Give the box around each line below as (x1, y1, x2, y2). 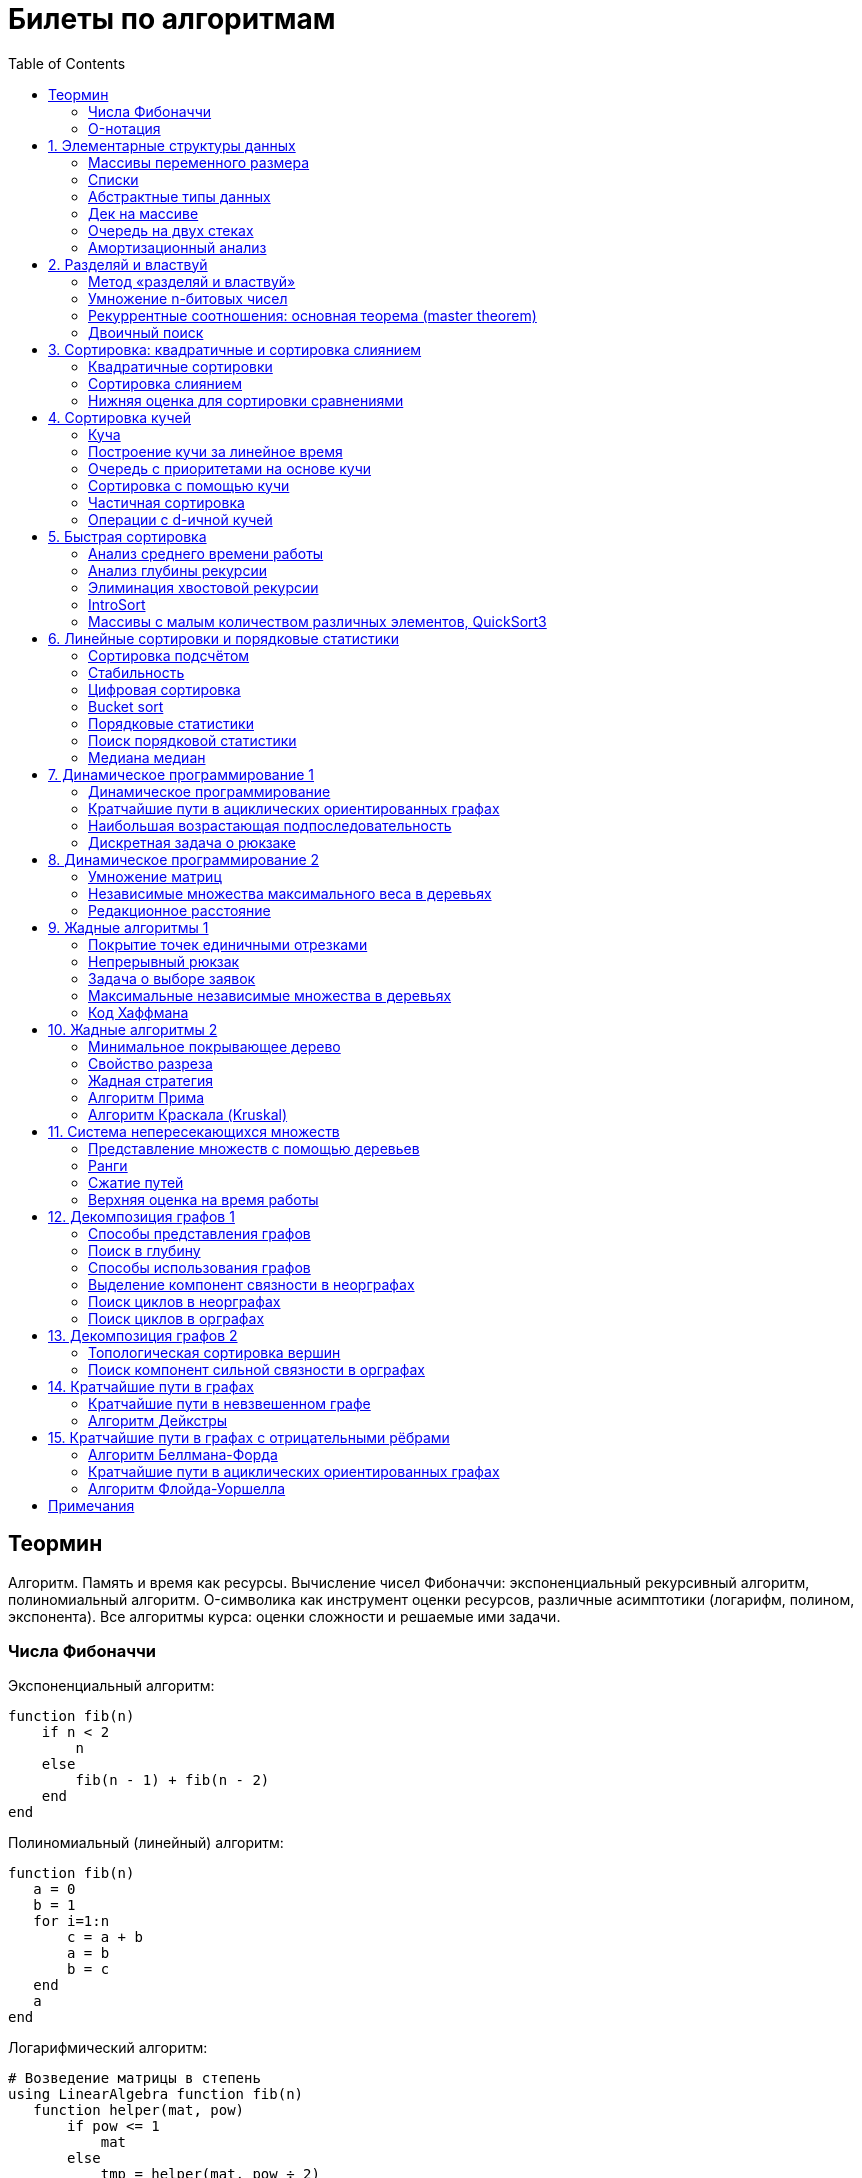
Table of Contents (8, 54, 126, 72)
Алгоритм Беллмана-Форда (88, 1445, 278, 1463)
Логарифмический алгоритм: (8, 2039, 208, 2057)
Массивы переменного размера (88, 153, 310, 171)
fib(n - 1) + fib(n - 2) (75, 1772, 270, 1789)
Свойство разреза (88, 1054, 213, 1072)
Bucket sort (88, 697, 164, 715)
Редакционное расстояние (88, 901, 271, 919)
